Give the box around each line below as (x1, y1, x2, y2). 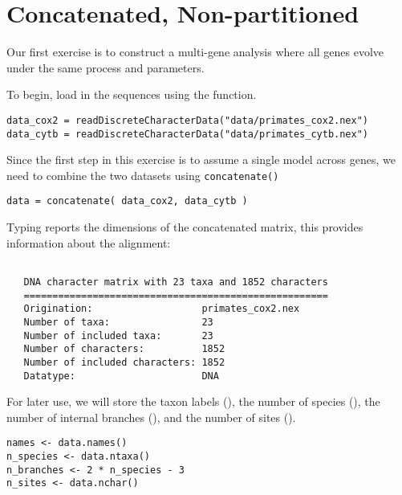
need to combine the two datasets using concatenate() (6, 166, 279, 183)
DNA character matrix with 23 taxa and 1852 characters (23, 276, 328, 288)
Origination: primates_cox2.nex (23, 303, 300, 315)
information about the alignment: (6, 234, 171, 251)
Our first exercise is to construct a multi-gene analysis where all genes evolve (6, 43, 384, 60)
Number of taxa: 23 (23, 316, 213, 328)
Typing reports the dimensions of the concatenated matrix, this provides (6, 219, 363, 235)
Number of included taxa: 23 (23, 329, 213, 342)
